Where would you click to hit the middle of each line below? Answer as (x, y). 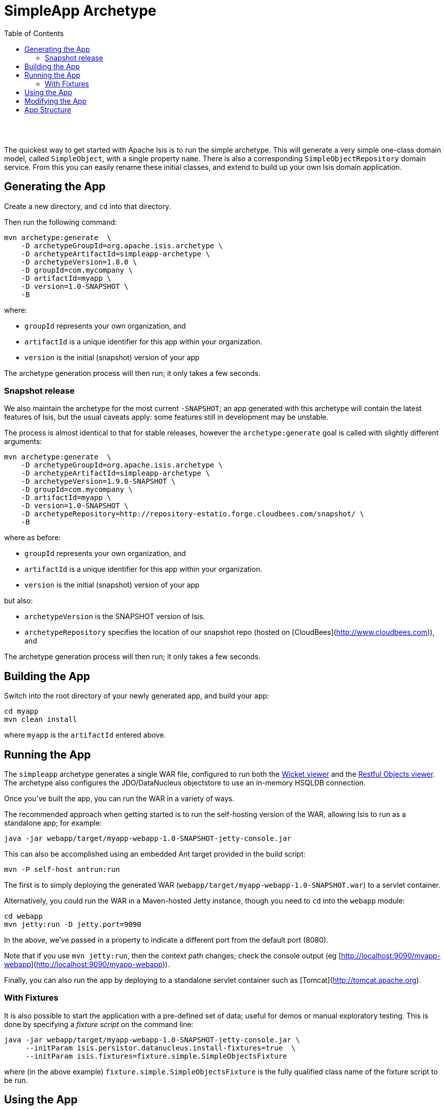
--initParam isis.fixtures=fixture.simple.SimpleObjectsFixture (156, 1056)
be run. (16, 1080)
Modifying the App (56, 101)
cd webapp (23, 916)
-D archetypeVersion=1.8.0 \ (79, 262)
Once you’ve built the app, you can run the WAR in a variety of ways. (119, 799)
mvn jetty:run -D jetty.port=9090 (73, 925)
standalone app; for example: (53, 823)
